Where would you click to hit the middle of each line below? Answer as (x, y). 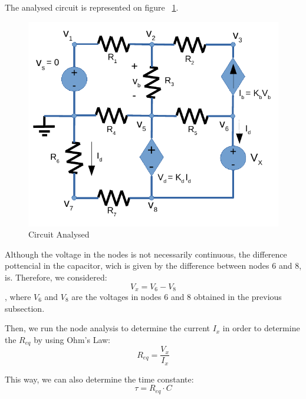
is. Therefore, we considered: (56, 277)
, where (18, 297)
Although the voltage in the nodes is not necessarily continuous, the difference (146, 254)
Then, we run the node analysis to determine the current (107, 328)
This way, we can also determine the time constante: (99, 379)
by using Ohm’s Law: (72, 339)
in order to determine (261, 328)
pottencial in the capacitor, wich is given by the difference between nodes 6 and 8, (153, 266)
